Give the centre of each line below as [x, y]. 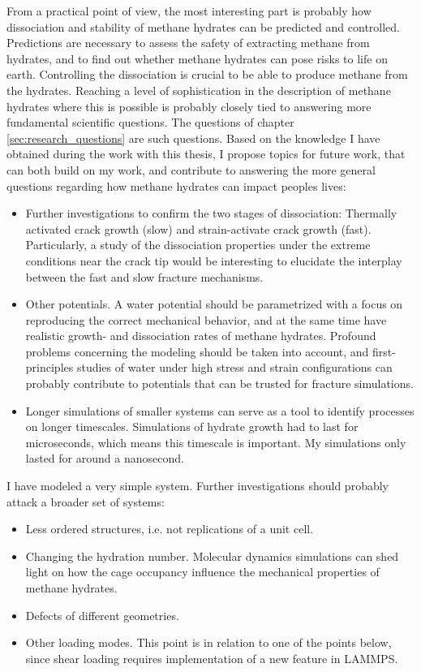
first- [384, 351]
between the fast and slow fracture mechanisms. [144, 276]
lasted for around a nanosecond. [105, 458]
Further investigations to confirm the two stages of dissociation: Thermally [211, 213]
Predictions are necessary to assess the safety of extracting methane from [188, 43]
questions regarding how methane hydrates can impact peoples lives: [176, 185]
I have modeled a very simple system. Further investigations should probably [198, 486]
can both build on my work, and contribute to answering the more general [191, 169]
